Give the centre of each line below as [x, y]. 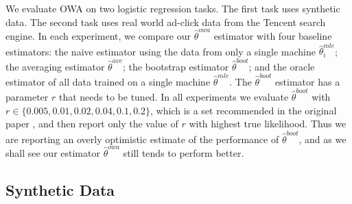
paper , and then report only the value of [92, 124]
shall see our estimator [53, 152]
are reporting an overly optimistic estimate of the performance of [142, 139]
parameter [27, 97]
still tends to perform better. [184, 152]
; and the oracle [282, 66]
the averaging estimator [55, 66]
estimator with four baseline [273, 35]
